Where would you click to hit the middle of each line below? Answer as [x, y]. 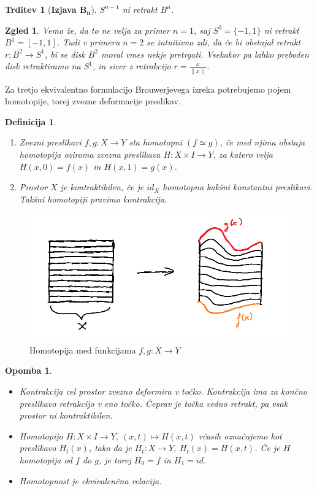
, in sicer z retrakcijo [132, 66]
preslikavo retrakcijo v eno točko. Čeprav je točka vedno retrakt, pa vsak [154, 403]
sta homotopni [155, 142]
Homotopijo [41, 435]
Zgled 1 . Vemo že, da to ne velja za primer [87, 30]
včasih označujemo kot [240, 435]
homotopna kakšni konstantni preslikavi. [238, 187]
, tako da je [110, 448]
